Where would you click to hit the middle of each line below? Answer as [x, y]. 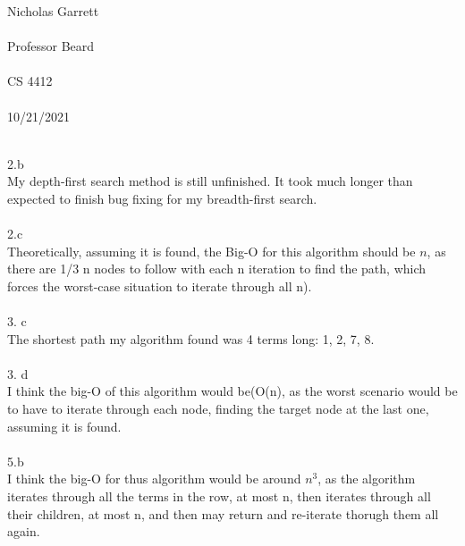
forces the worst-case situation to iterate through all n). [160, 286]
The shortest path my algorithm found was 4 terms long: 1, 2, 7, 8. [191, 338]
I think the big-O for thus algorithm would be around [154, 479]
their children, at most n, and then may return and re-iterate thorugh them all [223, 513]
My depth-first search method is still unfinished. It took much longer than [210, 181]
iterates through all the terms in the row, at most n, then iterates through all [219, 496]
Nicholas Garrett [53, 11]
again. [24, 531]
